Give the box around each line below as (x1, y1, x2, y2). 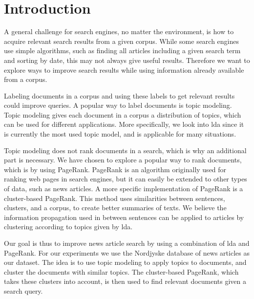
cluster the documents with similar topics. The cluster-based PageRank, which (4, 266, 239, 277)
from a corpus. (4, 74, 47, 84)
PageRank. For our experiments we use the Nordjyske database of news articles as (4, 247, 250, 258)
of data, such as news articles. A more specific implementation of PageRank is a (4, 183, 243, 194)
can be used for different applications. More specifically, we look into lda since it (4, 119, 244, 129)
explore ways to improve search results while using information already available (4, 64, 244, 75)
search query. (4, 285, 43, 296)
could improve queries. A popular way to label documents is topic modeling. (4, 100, 232, 110)
